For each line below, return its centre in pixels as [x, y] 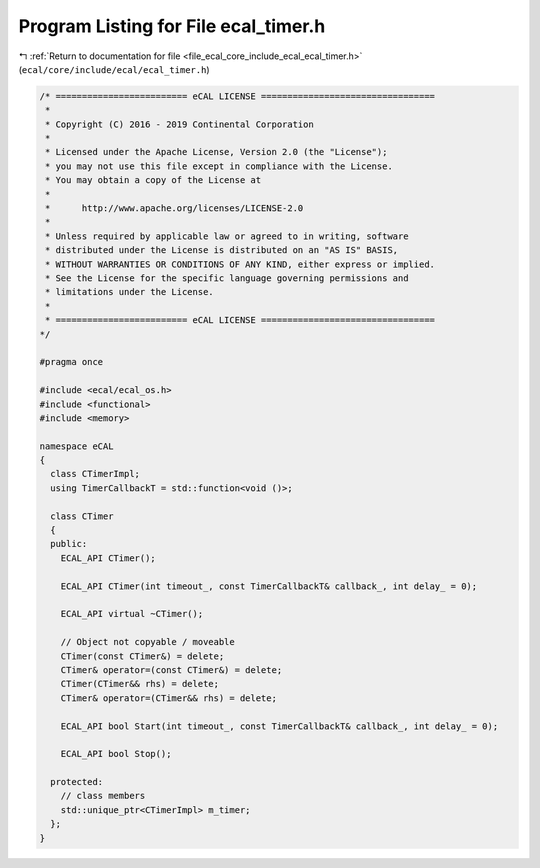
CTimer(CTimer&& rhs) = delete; [140, 684]
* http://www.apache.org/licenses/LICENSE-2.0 [174, 208]
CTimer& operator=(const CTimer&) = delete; [171, 669]
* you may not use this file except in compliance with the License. [219, 166]
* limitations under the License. [129, 292]
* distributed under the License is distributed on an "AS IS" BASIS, [222, 250]
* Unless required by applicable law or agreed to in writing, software [227, 236]
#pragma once [71, 362]
